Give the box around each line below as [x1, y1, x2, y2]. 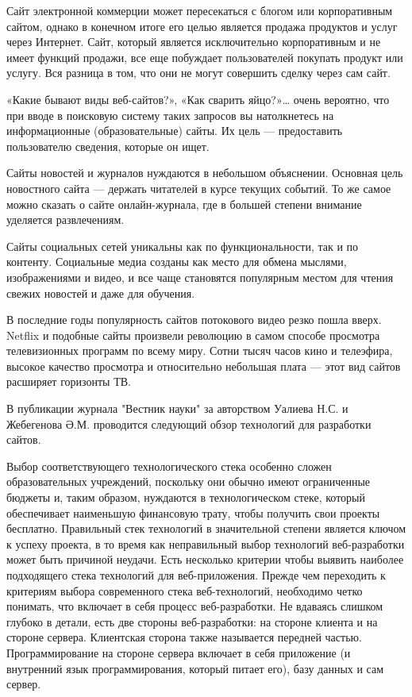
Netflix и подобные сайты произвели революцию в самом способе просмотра [6, 326, 380, 343]
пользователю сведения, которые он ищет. [6, 137, 210, 154]
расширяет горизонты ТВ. [6, 373, 131, 390]
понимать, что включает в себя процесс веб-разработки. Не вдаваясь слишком [6, 598, 383, 614]
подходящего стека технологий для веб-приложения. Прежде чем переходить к [6, 567, 386, 583]
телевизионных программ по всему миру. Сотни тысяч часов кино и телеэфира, [6, 342, 393, 359]
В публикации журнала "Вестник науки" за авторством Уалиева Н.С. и [6, 400, 348, 417]
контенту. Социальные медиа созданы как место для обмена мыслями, [6, 253, 347, 270]
